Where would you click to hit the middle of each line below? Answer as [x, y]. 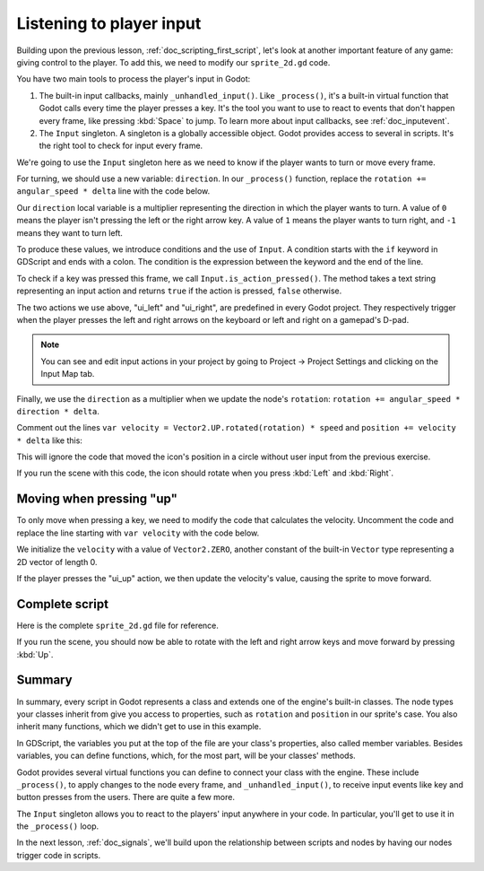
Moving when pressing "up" [97, 499]
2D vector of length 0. [57, 562]
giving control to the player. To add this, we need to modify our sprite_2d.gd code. [173, 62]
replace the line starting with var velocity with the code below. [138, 533]
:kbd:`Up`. [35, 654]
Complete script [63, 604]
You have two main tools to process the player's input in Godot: [134, 79]
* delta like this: [49, 440]
